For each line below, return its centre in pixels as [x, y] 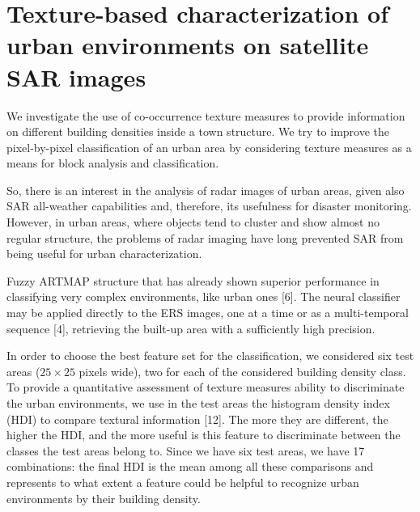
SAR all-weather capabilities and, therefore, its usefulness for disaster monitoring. [209, 206]
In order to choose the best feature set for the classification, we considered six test [210, 355]
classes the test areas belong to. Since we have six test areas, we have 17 [186, 450]
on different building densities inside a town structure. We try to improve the [198, 131]
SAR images [76, 76]
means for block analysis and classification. [113, 163]
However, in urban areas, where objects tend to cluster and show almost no [193, 222]
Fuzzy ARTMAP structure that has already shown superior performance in [193, 280]
